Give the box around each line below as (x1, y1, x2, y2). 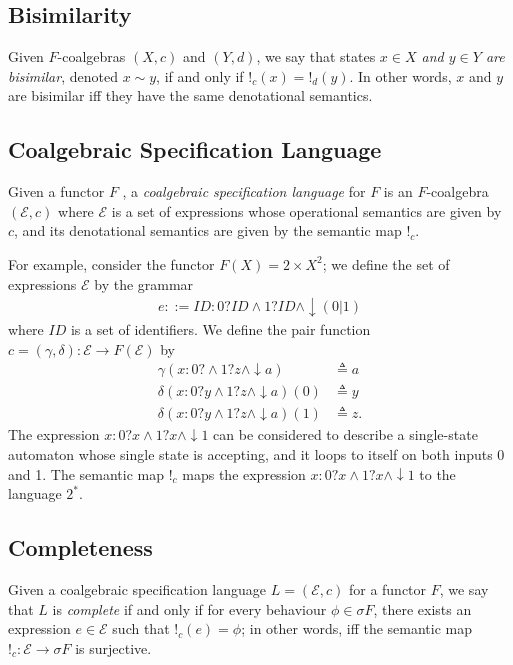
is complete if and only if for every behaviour (52, 598, 327, 619)
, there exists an (373, 598, 472, 619)
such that (112, 618, 170, 639)
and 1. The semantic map (8, 463, 165, 484)
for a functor (348, 579, 427, 600)
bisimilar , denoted (8, 65, 118, 86)
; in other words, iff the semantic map (241, 618, 473, 639)
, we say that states (256, 46, 376, 67)
